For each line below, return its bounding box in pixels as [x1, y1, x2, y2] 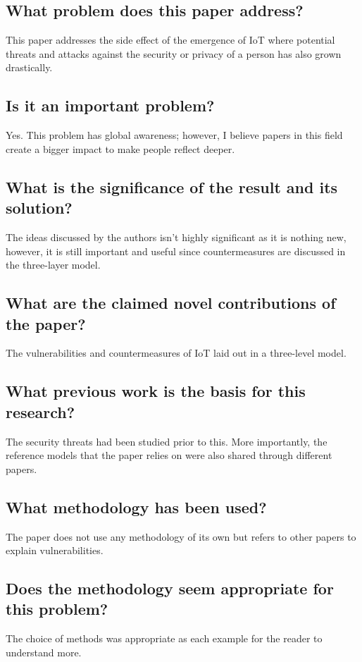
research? [6, 400, 75, 422]
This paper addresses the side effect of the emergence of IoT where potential [6, 32, 335, 47]
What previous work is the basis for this [6, 380, 306, 402]
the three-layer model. [6, 257, 101, 272]
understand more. [6, 644, 82, 659]
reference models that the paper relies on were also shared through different [6, 448, 332, 462]
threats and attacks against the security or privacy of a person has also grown [6, 46, 342, 61]
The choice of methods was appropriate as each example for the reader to [6, 631, 323, 646]
